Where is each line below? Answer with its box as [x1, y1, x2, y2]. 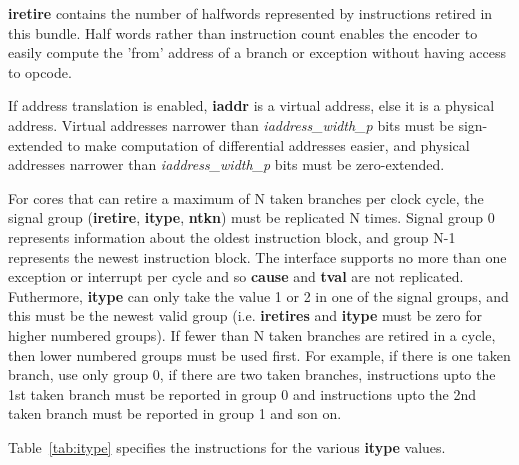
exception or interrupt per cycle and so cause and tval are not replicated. [8, 266, 464, 287]
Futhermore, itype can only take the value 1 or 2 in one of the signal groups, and [8, 285, 509, 306]
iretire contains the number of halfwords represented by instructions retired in [8, 3, 493, 23]
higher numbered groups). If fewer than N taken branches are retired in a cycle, [8, 324, 496, 345]
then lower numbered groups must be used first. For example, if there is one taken [8, 344, 511, 365]
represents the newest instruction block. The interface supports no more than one [8, 246, 507, 267]
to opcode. [8, 61, 72, 82]
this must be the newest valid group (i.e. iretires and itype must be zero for [8, 305, 483, 326]
